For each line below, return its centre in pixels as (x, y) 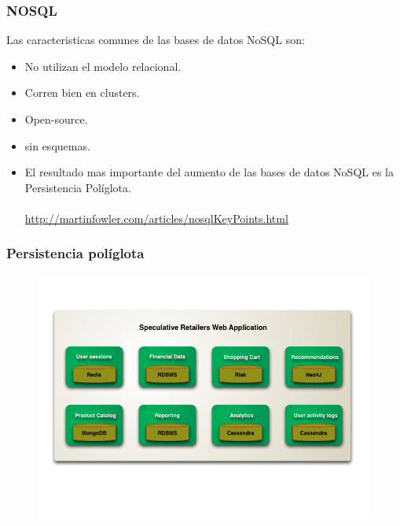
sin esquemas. (57, 145)
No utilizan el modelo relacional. (103, 66)
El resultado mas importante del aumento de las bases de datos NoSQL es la (209, 172)
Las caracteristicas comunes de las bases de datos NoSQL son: (156, 40)
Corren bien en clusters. (82, 93)
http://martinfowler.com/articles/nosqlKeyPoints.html (156, 218)
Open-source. (56, 119)
